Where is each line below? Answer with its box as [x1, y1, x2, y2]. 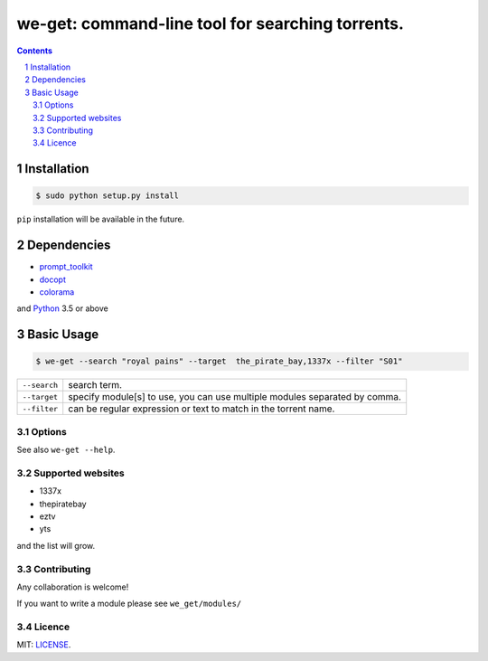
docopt [39, 274, 67, 285]
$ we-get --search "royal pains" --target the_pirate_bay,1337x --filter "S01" [35, 356, 403, 366]
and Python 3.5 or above [16, 303, 108, 314]
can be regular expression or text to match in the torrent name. [68, 402, 335, 415]
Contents [16, 45, 53, 56]
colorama [39, 286, 75, 297]
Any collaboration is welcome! [16, 581, 129, 592]
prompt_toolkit [39, 261, 94, 272]
